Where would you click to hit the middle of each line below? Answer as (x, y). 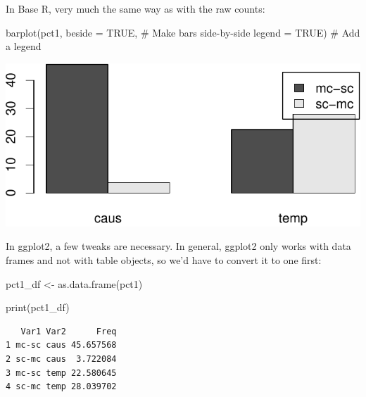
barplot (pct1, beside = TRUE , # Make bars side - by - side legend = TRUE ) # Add (183, 32)
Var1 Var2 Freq (69, 331)
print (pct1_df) (38, 307)
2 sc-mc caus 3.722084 (61, 359)
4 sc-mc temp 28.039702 (61, 387)
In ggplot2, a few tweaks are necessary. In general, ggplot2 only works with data (178, 246)
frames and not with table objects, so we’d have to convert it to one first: (164, 259)
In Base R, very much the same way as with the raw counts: (135, 8)
